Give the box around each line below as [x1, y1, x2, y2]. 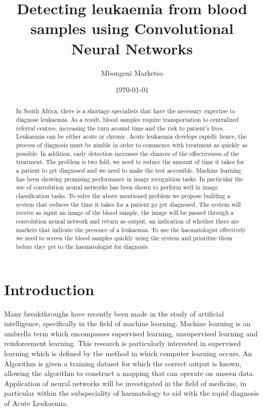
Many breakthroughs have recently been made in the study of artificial [4, 308, 224, 319]
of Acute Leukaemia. [4, 397, 69, 408]
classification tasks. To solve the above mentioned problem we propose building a [16, 192, 231, 200]
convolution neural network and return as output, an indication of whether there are [16, 217, 240, 226]
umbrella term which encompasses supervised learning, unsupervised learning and [4, 328, 258, 338]
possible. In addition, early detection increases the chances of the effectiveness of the [16, 149, 239, 157]
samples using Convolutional [30, 18, 234, 39]
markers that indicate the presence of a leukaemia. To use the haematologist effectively [16, 225, 246, 234]
